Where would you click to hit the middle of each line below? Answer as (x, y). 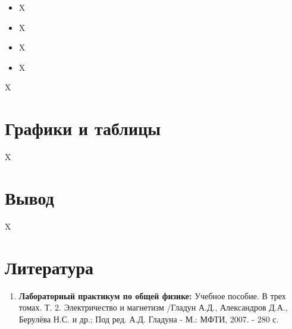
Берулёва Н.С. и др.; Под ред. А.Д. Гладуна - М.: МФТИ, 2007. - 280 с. (149, 319)
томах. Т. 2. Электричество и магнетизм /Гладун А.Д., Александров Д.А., (153, 307)
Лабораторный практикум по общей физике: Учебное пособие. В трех (152, 295)
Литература (49, 267)
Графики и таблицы (83, 128)
